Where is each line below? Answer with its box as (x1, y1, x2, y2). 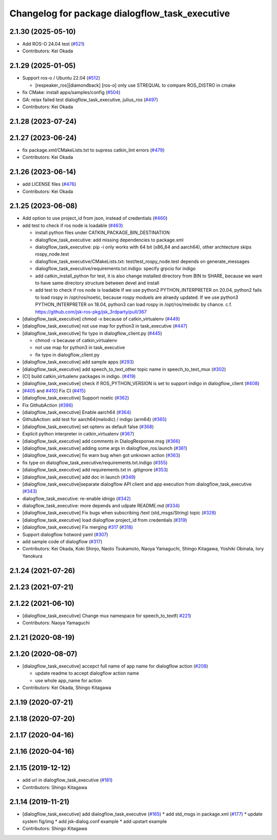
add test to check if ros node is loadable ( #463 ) (22, 222, 123, 228)
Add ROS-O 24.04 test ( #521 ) (22, 41, 85, 47)
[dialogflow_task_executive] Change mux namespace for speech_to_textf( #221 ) (22, 613, 191, 619)
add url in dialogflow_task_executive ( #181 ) (22, 777, 113, 783)
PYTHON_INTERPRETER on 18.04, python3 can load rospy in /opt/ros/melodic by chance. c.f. (35, 301, 232, 308)
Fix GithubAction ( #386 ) (22, 402, 73, 408)
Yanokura (22, 552, 43, 559)
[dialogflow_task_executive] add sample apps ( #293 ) (22, 359, 134, 365)
